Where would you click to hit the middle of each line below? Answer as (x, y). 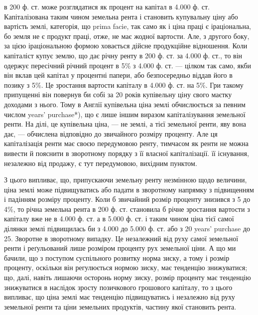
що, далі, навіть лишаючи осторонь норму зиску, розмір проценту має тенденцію (128, 277)
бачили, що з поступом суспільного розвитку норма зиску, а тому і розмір (117, 257)
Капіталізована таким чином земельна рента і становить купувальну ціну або (121, 16)
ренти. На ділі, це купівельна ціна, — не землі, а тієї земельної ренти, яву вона (125, 124)
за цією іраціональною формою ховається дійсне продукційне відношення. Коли (126, 46)
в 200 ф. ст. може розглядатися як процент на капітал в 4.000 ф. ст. (107, 6)
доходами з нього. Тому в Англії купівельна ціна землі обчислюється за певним (125, 104)
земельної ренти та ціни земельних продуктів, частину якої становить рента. (120, 306)
